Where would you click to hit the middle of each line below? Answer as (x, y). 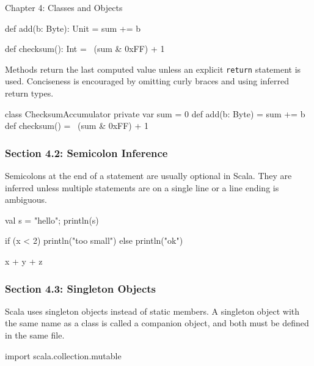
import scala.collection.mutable (63, 355)
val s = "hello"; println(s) (52, 220)
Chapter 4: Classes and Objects (64, 7)
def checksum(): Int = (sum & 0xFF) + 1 (85, 49)
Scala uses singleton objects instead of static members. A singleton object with (152, 311)
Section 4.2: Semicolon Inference (86, 152)
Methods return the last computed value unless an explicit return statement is (153, 69)
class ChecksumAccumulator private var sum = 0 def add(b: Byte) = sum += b (155, 113)
